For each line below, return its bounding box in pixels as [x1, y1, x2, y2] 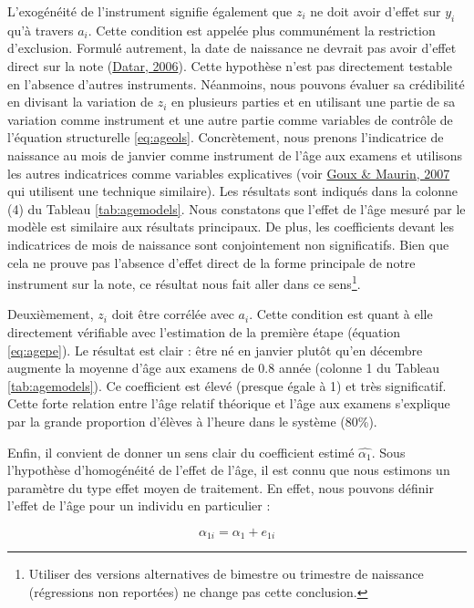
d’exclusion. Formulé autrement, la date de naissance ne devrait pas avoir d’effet [7, 38, 457, 57]
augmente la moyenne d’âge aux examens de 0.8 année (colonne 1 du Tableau [7, 358, 440, 377]
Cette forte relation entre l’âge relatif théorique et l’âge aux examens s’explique [7, 394, 450, 413]
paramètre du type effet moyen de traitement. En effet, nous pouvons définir [7, 478, 434, 497]
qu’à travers [7, 20, 74, 39]
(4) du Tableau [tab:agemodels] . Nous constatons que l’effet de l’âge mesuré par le [7, 199, 466, 218]
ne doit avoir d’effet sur [310, 2, 441, 20]
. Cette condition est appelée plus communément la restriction [88, 20, 436, 39]
